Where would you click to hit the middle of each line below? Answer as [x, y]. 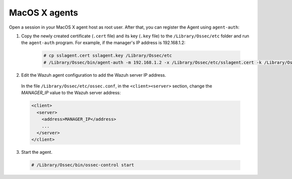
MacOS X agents [44, 13]
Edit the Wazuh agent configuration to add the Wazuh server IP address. [94, 75]
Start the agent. [37, 152]
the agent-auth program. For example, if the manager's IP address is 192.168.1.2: [103, 43]
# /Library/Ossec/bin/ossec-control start [83, 165]
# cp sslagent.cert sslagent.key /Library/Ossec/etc [108, 56]
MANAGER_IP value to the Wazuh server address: [71, 93]
